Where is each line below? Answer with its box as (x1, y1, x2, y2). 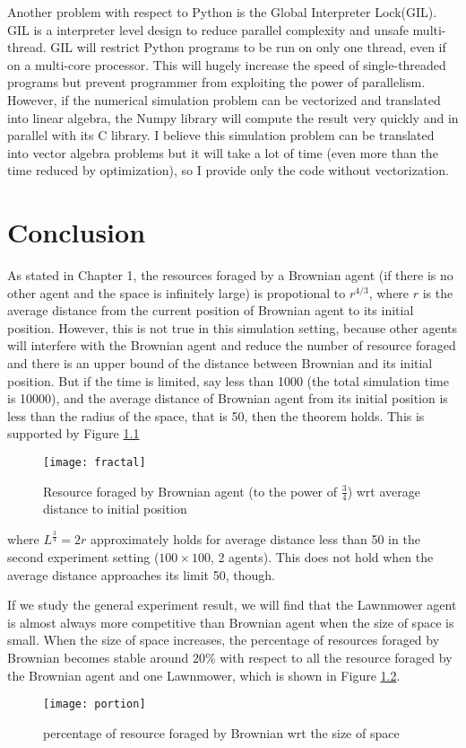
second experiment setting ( (7, 548, 160, 567)
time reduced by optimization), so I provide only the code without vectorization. (7, 161, 449, 180)
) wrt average (347, 481, 420, 500)
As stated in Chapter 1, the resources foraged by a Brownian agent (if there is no (7, 266, 453, 285)
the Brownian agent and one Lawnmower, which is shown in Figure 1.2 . (7, 665, 401, 684)
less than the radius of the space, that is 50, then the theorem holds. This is (7, 406, 425, 425)
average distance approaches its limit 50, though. (7, 565, 275, 584)
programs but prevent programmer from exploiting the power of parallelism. (7, 73, 426, 92)
